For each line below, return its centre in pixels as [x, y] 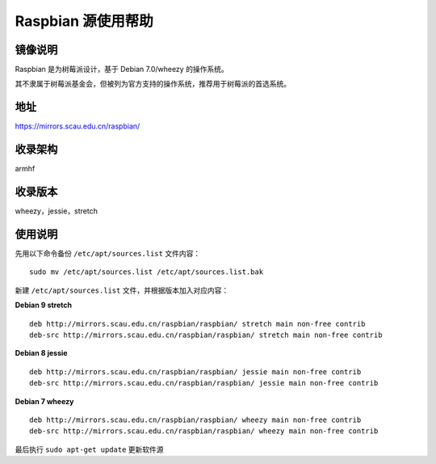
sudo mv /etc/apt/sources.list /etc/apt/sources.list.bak [147, 272]
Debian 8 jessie [41, 353]
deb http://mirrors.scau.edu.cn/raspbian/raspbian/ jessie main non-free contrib [195, 371]
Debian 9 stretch [44, 305]
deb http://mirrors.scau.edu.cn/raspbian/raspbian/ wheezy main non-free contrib [195, 420]
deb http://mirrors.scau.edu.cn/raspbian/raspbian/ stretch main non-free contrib [197, 324]
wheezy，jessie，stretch [57, 211]
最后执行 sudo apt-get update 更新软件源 [90, 449]
